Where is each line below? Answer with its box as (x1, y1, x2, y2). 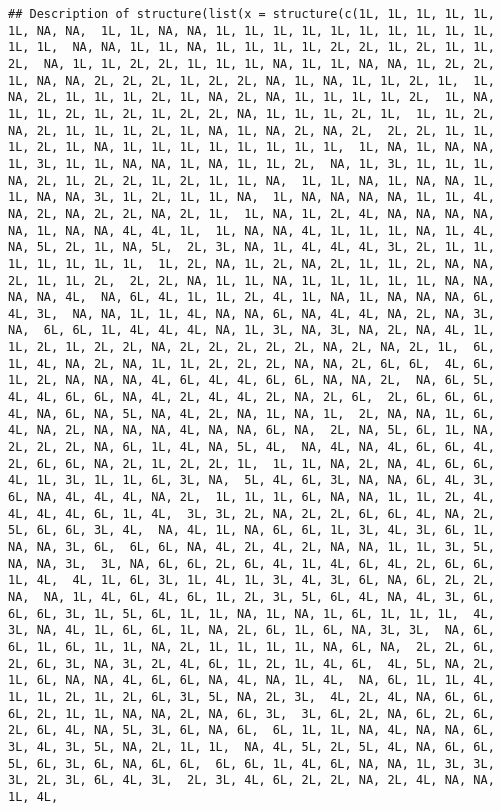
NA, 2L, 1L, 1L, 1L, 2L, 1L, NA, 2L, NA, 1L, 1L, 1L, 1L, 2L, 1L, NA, (8, 90, 495, 105)
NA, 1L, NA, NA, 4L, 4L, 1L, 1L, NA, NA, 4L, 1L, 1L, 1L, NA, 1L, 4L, (8, 223, 495, 238)
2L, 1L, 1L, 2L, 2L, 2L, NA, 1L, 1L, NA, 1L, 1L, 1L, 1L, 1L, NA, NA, (8, 273, 495, 288)
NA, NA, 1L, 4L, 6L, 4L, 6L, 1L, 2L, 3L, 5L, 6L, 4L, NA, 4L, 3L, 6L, (8, 589, 495, 604)
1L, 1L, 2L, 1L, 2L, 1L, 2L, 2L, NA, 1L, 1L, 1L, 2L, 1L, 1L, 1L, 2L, (8, 106, 495, 121)
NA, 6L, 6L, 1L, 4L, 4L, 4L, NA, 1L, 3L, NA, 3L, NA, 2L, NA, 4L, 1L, (8, 323, 495, 338)
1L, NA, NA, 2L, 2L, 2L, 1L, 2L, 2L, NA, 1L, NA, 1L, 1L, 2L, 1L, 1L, (8, 73, 495, 88)
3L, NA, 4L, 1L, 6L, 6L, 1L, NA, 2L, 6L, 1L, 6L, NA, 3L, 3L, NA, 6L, (8, 623, 495, 638)
